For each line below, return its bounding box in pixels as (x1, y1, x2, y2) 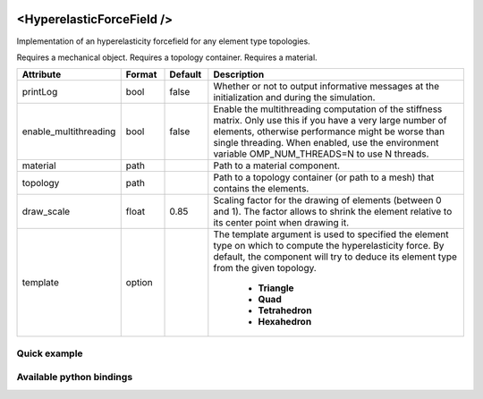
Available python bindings (16, 371, 133, 384)
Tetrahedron (258, 304, 312, 317)
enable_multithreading (21, 125, 116, 138)
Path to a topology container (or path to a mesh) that (213, 171, 435, 183)
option (125, 276, 153, 289)
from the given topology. (213, 262, 317, 275)
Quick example (16, 347, 84, 360)
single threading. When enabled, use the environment (213, 137, 439, 149)
